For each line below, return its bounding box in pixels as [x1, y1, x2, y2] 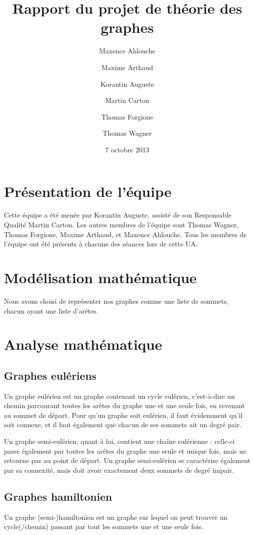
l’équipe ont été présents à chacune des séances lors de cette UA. [4, 239, 198, 249]
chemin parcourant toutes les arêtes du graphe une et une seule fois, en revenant [4, 400, 245, 411]
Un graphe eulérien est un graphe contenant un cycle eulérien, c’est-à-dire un [4, 390, 235, 401]
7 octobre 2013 [105, 144, 149, 154]
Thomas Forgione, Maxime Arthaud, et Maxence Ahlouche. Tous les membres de [4, 229, 247, 239]
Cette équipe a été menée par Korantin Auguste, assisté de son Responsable [4, 210, 231, 220]
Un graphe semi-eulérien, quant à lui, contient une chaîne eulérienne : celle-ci [4, 436, 235, 446]
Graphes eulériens [4, 367, 97, 383]
